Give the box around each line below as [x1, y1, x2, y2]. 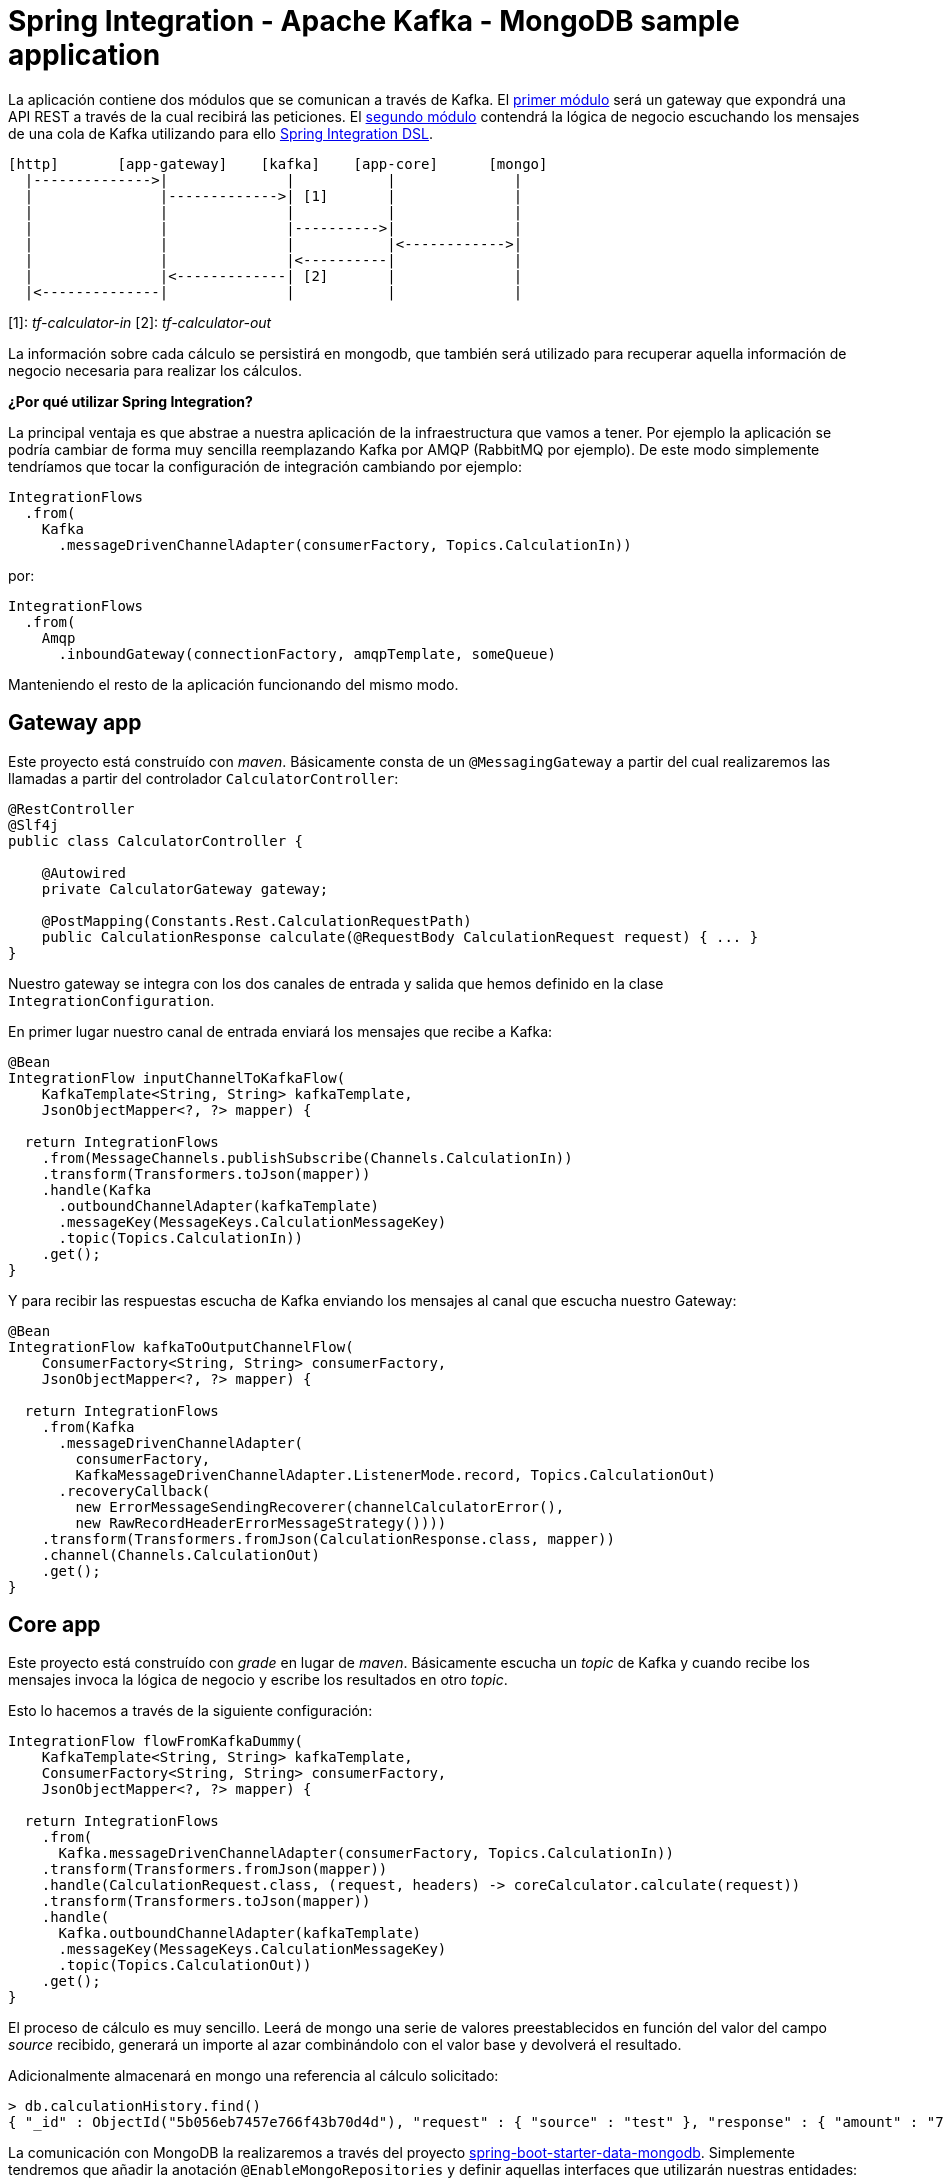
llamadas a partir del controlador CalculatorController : [8, 769, 399, 787]
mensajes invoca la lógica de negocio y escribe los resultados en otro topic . [8, 1671, 508, 1689]
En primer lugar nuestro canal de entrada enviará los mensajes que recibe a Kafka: [8, 1022, 553, 1040]
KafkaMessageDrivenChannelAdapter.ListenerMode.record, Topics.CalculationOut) [75, 1466, 717, 1483]
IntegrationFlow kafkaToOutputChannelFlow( [8, 1338, 354, 1355]
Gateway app [8, 710, 142, 736]
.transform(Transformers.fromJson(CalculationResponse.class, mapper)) [41, 1530, 615, 1547]
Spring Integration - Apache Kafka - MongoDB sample [8, 4, 740, 38]
